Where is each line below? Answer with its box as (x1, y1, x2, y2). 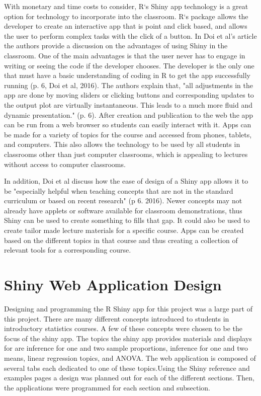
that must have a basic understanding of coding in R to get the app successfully (4, 70, 250, 81)
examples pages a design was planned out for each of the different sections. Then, (4, 372, 254, 383)
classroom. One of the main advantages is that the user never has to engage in (4, 50, 245, 60)
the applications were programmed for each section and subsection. (4, 382, 210, 392)
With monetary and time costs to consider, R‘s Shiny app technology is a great (4, 1, 248, 11)
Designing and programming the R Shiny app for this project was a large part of (4, 303, 253, 313)
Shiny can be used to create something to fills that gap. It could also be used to (4, 215, 250, 225)
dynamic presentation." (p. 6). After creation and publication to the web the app (4, 109, 253, 120)
